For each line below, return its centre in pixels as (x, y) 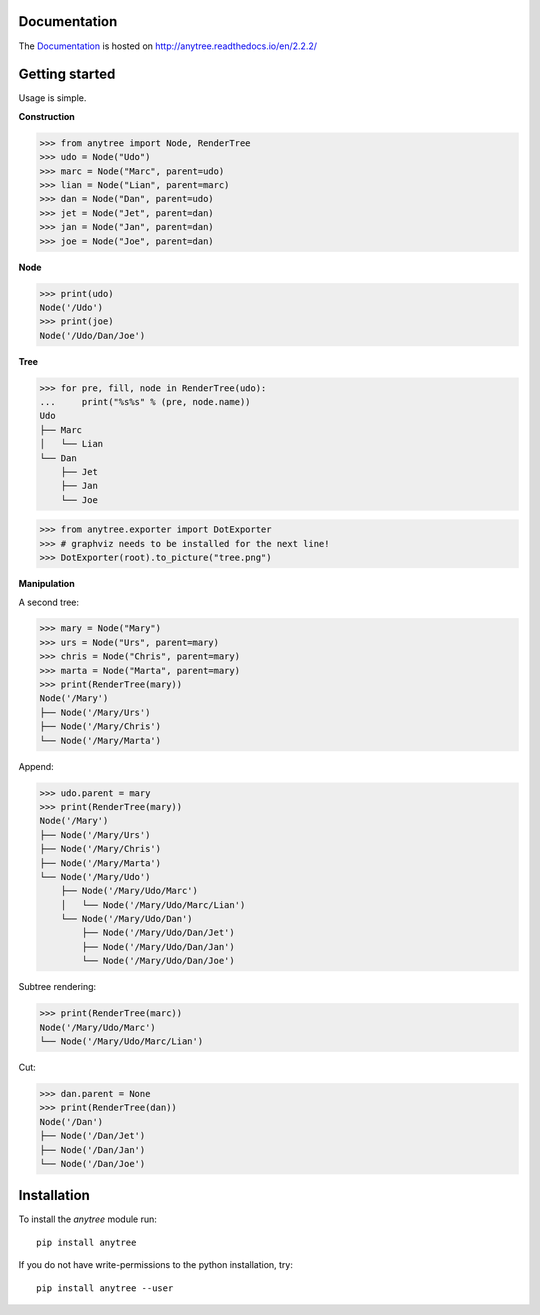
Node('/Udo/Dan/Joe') (92, 335)
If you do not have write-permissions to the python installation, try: (156, 1265)
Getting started (67, 74)
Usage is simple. (52, 98)
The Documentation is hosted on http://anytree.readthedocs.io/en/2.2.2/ (168, 46)
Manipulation (46, 584)
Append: (36, 766)
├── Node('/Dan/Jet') (92, 1136)
